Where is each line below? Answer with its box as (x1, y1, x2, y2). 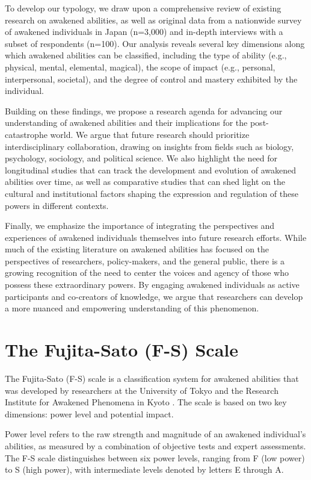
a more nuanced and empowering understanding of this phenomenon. (5, 302, 259, 314)
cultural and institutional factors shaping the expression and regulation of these (5, 187, 298, 199)
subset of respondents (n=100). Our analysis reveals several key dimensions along (5, 37, 305, 49)
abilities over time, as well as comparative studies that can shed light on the (5, 175, 285, 188)
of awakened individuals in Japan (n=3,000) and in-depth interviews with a (5, 25, 283, 38)
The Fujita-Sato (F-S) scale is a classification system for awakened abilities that (5, 372, 299, 384)
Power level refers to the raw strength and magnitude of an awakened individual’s (5, 428, 306, 440)
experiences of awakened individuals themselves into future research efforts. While (5, 231, 307, 243)
